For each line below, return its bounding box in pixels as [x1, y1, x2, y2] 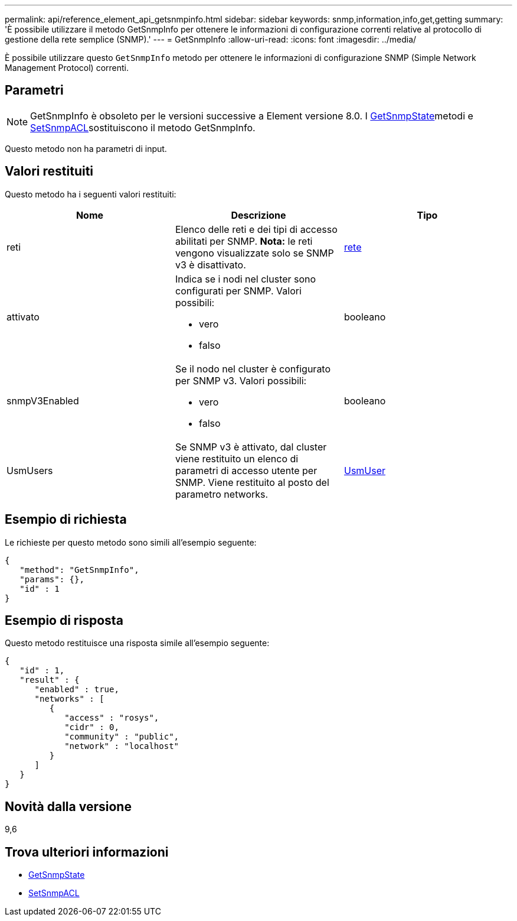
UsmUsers [6, 464, 53, 476]
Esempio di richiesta [5, 512, 127, 527]
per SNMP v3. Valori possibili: [175, 374, 307, 387]
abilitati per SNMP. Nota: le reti [175, 235, 313, 247]
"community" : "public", [64, 732, 179, 742]
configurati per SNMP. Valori [175, 284, 302, 297]
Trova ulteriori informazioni [5, 844, 169, 860]
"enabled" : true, [34, 685, 119, 695]
